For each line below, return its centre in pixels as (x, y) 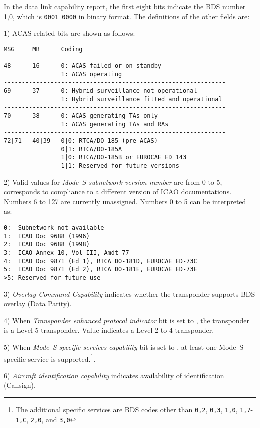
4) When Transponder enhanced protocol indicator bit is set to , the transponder (127, 320)
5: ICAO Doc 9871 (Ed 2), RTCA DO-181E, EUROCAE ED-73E (101, 269)
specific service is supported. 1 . (50, 358)
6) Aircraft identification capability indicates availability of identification (114, 375)
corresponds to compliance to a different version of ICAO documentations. (118, 192)
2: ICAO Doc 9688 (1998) (47, 244)
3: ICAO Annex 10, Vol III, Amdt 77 (67, 253)
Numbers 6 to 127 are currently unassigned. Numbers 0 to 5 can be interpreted (125, 201)
